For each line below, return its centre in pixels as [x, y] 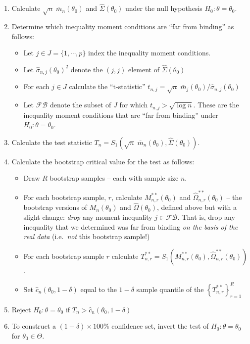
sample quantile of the [170, 289]
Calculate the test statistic [52, 142]
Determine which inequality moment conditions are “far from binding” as [123, 26]
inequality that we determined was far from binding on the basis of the [131, 226]
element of [144, 69]
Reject [21, 309]
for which [134, 105]
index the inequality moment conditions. [150, 53]
